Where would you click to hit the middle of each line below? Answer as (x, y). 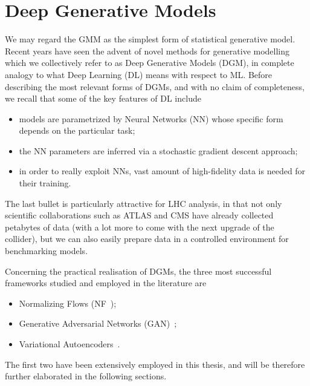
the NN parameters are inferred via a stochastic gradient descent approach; (158, 150)
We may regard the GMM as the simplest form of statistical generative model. (150, 39)
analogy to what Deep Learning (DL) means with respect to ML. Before (139, 74)
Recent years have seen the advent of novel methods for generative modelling (147, 51)
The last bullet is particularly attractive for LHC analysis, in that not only (144, 203)
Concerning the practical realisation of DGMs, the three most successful (138, 271)
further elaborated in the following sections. (86, 376)
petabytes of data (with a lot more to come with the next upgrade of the (140, 227)
